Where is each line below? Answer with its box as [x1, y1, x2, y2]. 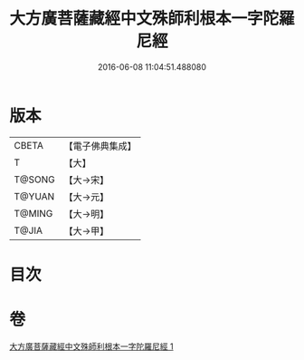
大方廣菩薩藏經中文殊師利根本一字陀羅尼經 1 [9, 341, 174, 352]
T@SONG [14, 173, 56, 186]
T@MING [14, 207, 53, 219]
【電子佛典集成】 [63, 140, 138, 152]
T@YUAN [14, 190, 55, 202]
